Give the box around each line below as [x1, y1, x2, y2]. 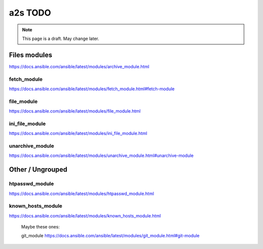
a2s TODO [9, 7, 51, 18]
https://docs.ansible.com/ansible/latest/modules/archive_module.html [9, 63, 150, 69]
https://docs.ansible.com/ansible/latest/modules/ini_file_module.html [9, 131, 148, 136]
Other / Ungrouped [9, 166, 68, 174]
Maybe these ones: [21, 224, 60, 230]
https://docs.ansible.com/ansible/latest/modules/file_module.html [9, 108, 141, 114]
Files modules [9, 51, 53, 59]
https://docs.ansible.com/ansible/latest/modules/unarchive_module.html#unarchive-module [9, 153, 194, 158]
